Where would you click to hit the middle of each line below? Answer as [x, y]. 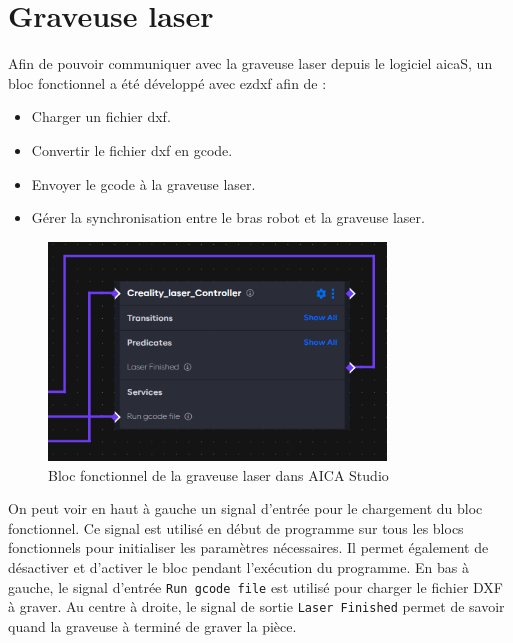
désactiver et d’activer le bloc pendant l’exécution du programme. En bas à [238, 567]
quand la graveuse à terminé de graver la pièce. [152, 625]
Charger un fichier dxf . [101, 116]
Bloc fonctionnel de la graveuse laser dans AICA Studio [218, 474]
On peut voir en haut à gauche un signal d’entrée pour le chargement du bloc [245, 508]
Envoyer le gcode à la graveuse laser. [143, 183]
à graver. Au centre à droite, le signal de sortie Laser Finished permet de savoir [256, 606]
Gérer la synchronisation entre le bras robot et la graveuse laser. [228, 217]
